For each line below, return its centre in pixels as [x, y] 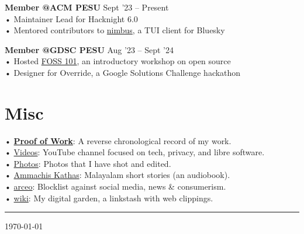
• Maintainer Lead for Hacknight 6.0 [71, 18]
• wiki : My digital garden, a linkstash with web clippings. [109, 198]
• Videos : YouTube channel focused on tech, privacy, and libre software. [135, 152]
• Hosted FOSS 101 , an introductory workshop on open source [118, 61]
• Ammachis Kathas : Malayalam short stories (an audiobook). [118, 175]
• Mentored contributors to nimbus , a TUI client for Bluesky [115, 30]
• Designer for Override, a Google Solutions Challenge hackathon [123, 72]
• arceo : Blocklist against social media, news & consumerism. [115, 186]
